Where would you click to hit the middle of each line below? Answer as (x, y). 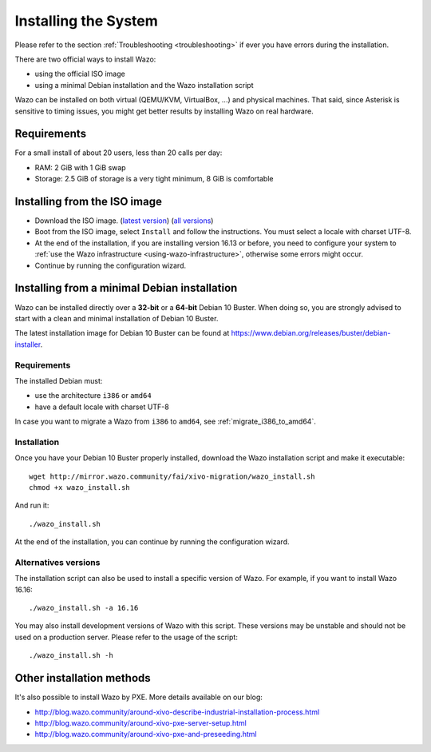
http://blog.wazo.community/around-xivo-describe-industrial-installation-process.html (177, 712)
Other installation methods (83, 678)
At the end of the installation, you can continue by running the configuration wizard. (152, 542)
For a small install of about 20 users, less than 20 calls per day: (119, 153)
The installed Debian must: (59, 380)
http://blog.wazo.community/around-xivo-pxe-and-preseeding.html (146, 734)
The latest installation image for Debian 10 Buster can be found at (122, 333)
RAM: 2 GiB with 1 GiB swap (81, 167)
